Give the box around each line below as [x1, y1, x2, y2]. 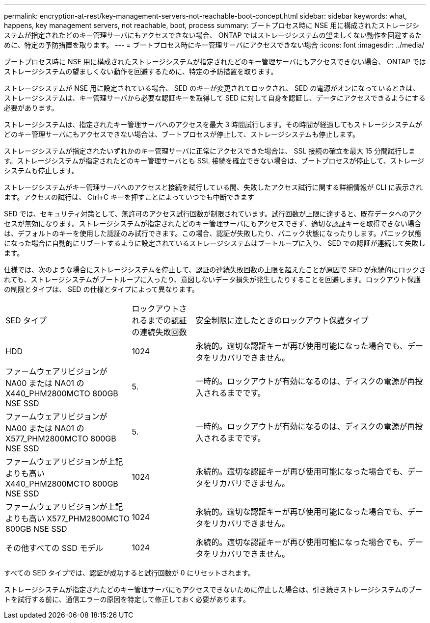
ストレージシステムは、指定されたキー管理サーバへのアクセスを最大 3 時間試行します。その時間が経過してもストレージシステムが [4, 120, 422, 129]
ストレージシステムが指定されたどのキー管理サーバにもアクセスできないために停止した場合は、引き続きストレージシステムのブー [4, 585, 422, 594]
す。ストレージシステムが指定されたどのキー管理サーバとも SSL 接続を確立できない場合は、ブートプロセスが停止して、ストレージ [4, 156, 425, 165]
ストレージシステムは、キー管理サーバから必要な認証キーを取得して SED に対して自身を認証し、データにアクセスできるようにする [4, 94, 426, 102]
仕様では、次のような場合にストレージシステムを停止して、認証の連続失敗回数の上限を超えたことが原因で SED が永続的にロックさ [4, 265, 426, 274]
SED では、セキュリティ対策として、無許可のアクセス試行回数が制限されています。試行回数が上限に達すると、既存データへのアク [4, 209, 422, 218]
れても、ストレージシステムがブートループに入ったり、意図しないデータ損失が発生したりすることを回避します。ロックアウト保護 [4, 275, 421, 284]
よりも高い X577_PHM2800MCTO [5, 514, 130, 523]
